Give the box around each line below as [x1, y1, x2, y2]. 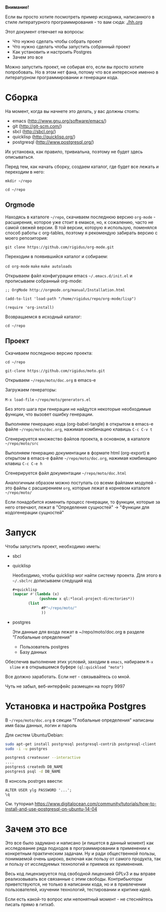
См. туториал [5, 801, 34, 807]
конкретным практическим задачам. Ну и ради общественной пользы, [5, 850, 156, 856]
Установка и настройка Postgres [5, 701, 146, 712]
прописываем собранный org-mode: [5, 278, 83, 284]
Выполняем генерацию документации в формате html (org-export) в [5, 450, 150, 456]
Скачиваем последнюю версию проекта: [5, 350, 93, 356]
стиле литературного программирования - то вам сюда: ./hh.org [5, 19, 143, 25]
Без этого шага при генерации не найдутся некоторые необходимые [5, 406, 151, 412]
